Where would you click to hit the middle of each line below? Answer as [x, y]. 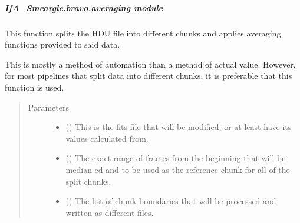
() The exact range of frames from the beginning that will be [176, 158]
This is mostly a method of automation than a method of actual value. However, [150, 64]
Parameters [48, 107]
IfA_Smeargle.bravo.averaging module [84, 7]
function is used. [34, 87]
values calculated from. [107, 138]
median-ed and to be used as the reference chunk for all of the [178, 169]
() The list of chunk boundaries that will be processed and [171, 201]
